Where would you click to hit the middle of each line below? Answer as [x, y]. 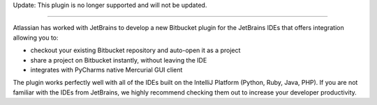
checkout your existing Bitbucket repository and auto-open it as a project [135, 50]
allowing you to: [36, 38]
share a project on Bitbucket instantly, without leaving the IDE [119, 60]
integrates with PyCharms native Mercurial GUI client [106, 70]
